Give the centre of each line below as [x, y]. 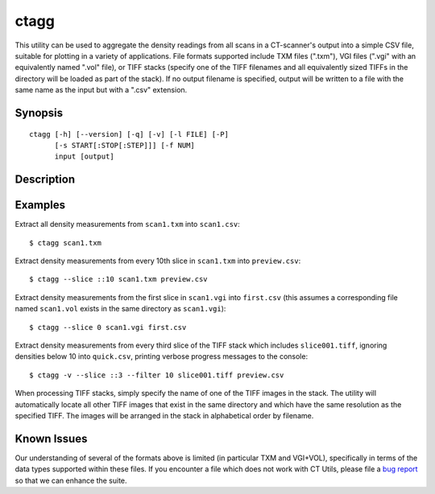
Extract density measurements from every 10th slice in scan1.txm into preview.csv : [158, 261]
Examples [40, 205]
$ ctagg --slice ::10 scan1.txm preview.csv [119, 279]
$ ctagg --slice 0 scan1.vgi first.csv [108, 327]
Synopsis [39, 113]
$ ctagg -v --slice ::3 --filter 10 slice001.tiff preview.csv [157, 375]
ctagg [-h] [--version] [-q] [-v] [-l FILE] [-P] [129, 134]
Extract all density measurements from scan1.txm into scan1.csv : [128, 224]
